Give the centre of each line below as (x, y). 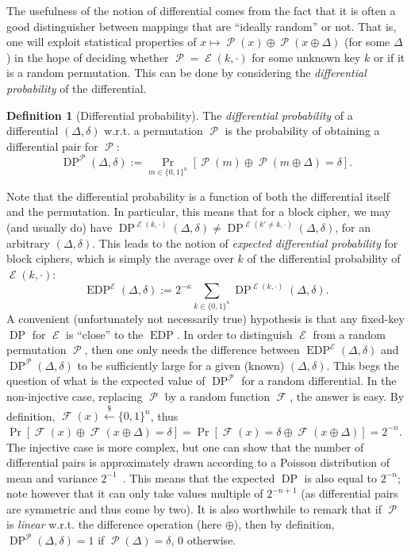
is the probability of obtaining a (302, 131)
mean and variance (52, 477)
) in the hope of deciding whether (88, 57)
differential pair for (52, 146)
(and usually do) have (60, 227)
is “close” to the (105, 334)
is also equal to (341, 477)
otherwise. (211, 540)
